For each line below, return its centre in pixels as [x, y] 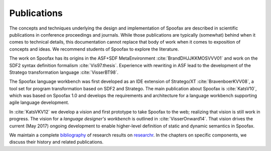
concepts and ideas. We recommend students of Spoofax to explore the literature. [94, 49]
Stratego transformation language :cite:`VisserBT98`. [64, 72]
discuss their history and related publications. [56, 142]
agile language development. [39, 102]
